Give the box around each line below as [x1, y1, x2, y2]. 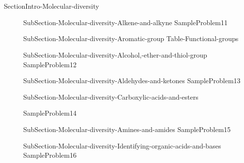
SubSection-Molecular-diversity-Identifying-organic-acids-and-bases [23, 140, 221, 150]
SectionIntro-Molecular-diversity [4, 1, 99, 11]
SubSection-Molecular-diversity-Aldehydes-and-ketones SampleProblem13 [23, 75, 241, 86]
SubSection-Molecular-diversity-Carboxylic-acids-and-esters [23, 91, 198, 102]
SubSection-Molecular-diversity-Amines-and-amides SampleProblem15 [23, 124, 231, 134]
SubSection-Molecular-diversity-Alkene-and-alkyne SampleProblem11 [23, 17, 228, 27]
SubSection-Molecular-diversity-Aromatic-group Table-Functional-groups [23, 33, 239, 44]
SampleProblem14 [23, 108, 76, 118]
